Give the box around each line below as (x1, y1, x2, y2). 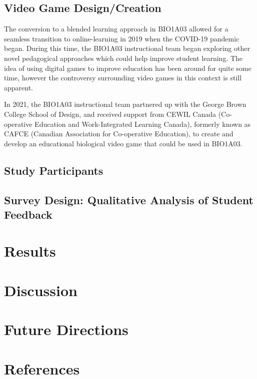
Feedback (4, 206, 52, 222)
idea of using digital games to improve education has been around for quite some (4, 62, 251, 73)
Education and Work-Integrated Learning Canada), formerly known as (34, 118, 251, 129)
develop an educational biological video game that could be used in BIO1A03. (4, 138, 242, 148)
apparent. (4, 82, 33, 92)
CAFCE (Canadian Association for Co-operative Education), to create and (4, 128, 233, 139)
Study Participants (4, 162, 103, 178)
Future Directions (4, 319, 128, 340)
